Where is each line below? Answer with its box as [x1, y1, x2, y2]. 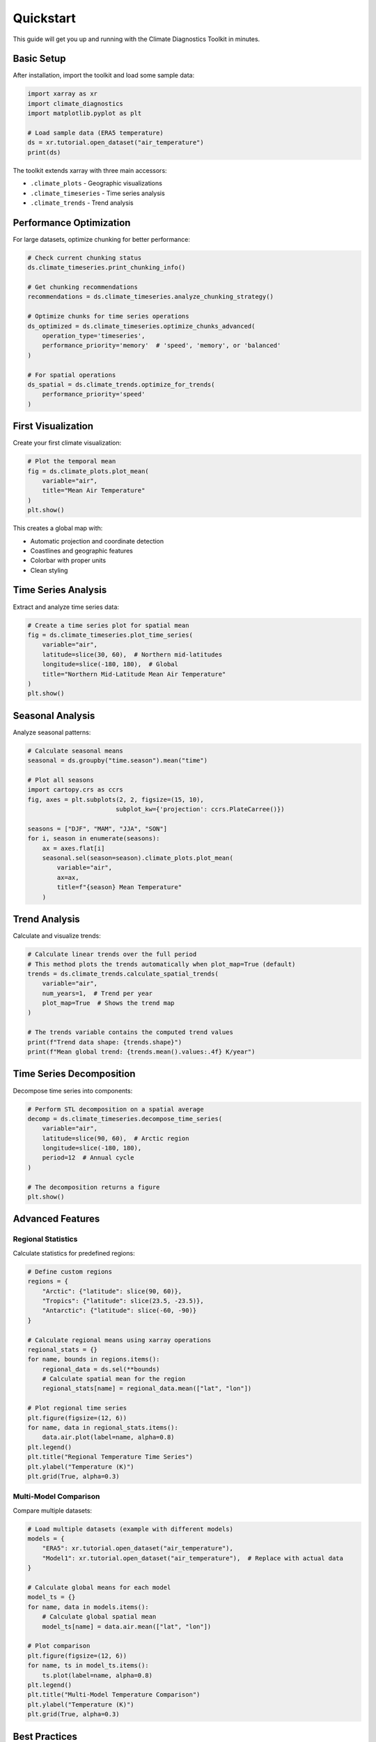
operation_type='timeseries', [42, 332, 146, 339]
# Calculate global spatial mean [42, 1613, 157, 1621]
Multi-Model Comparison [13, 1492, 100, 1502]
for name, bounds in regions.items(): [27, 1355, 160, 1364]
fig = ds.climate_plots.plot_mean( [27, 467, 149, 475]
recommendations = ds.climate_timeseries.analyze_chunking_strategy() [27, 293, 274, 301]
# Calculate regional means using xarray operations [27, 1336, 212, 1344]
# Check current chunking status [27, 254, 142, 261]
